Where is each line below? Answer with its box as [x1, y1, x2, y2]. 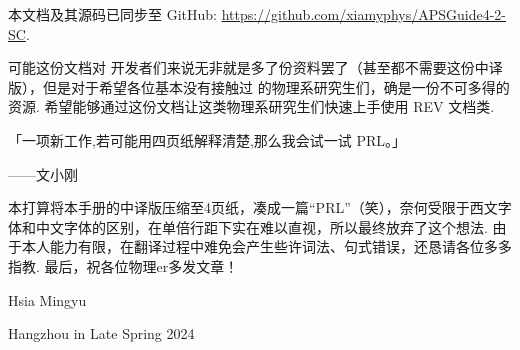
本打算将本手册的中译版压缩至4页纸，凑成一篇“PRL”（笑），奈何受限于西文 [8, 197, 498, 218]
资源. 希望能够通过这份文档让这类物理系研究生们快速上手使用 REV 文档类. [8, 96, 495, 117]
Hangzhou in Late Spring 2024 [8, 323, 195, 344]
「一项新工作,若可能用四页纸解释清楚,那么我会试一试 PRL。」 [8, 129, 407, 150]
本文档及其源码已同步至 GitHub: [8, 4, 217, 24]
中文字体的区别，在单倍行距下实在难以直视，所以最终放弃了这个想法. [35, 216, 488, 237]
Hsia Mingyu [8, 289, 87, 310]
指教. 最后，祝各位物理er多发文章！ [8, 255, 239, 276]
